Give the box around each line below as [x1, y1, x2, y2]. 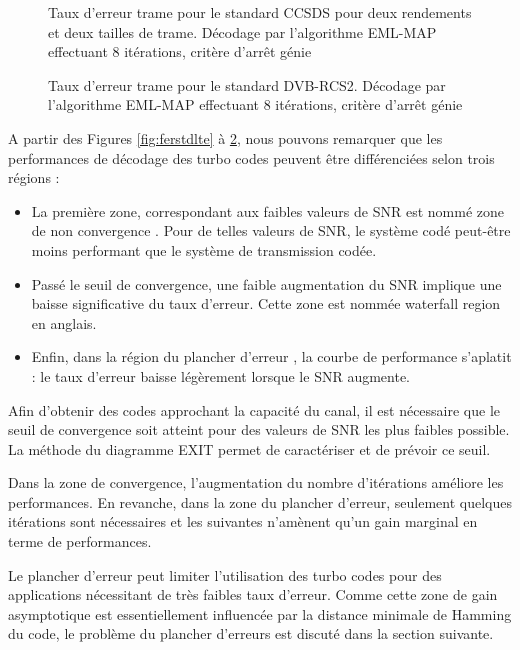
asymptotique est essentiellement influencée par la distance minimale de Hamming [8, 603, 512, 624]
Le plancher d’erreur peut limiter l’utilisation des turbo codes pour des [8, 564, 442, 585]
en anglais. [31, 312, 97, 333]
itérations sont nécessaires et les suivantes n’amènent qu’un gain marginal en [8, 511, 478, 532]
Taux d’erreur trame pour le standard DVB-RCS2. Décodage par [48, 74, 446, 95]
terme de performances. [8, 531, 152, 552]
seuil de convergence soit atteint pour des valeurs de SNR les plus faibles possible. [8, 419, 510, 440]
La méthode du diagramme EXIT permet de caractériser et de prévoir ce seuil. [8, 438, 491, 459]
